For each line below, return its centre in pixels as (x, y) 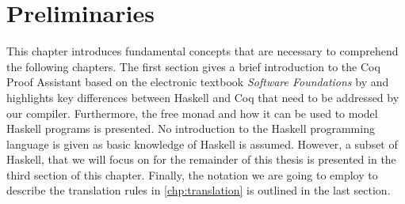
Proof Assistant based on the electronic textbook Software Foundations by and (198, 82)
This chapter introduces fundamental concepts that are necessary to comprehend (202, 51)
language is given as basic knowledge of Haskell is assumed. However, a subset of (202, 144)
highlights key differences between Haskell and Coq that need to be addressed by (203, 97)
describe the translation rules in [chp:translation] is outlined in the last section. (199, 190)
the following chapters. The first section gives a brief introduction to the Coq (193, 66)
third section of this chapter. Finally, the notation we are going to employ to (192, 174)
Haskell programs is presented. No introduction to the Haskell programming (191, 128)
